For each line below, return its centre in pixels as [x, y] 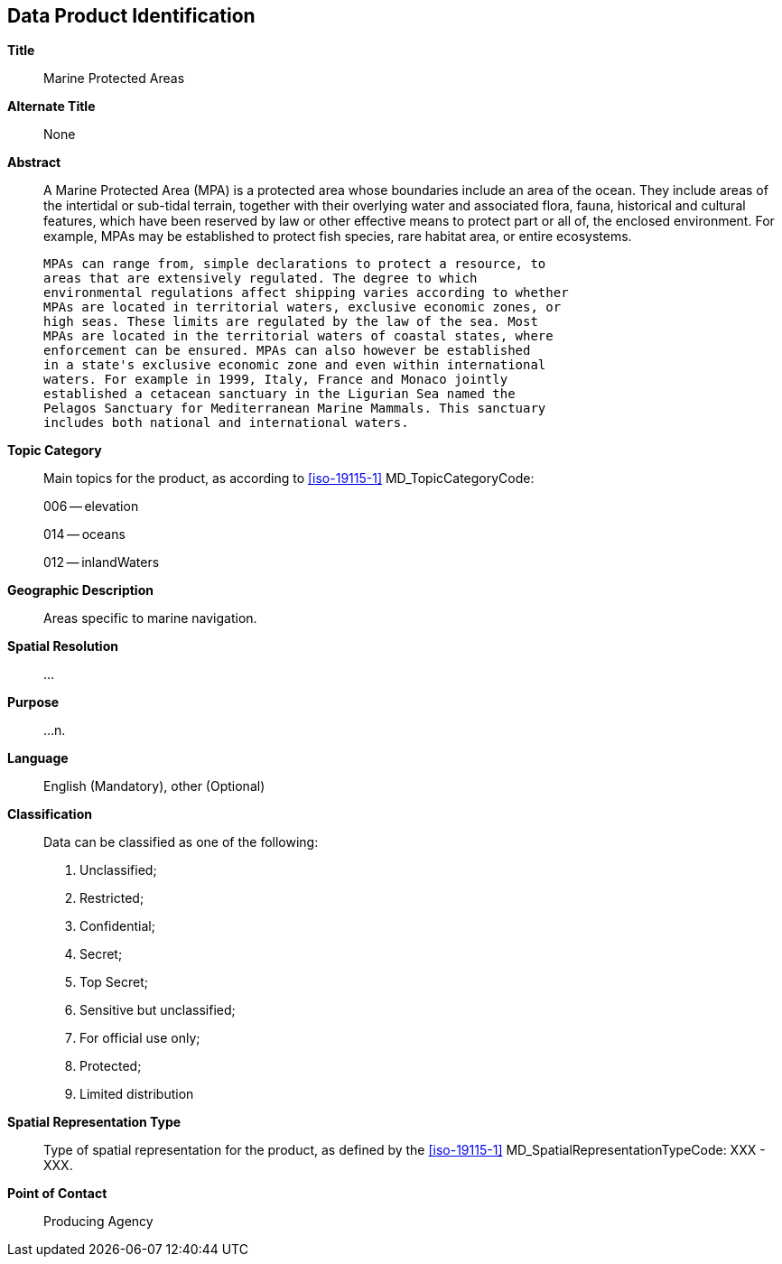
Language [38, 758]
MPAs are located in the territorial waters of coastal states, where [298, 336]
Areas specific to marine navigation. [150, 618]
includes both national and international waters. [226, 423]
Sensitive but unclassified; [158, 1010]
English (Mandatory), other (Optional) [154, 786]
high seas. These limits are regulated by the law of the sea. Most [291, 322]
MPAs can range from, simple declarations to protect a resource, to [295, 264]
